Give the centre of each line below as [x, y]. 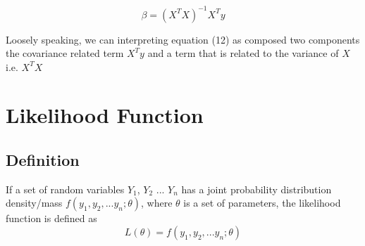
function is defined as [51, 218]
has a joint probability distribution [256, 189]
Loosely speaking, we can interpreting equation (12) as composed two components [183, 39]
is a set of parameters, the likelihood [262, 203]
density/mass [34, 203]
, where [157, 203]
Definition [43, 160]
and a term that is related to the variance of [243, 53]
